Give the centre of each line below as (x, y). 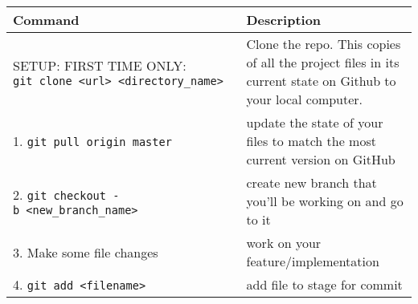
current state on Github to (321, 81)
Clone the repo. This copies (324, 44)
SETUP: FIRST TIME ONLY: (100, 65)
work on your (284, 243)
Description (284, 20)
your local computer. (305, 99)
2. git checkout (59, 195)
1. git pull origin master (92, 141)
